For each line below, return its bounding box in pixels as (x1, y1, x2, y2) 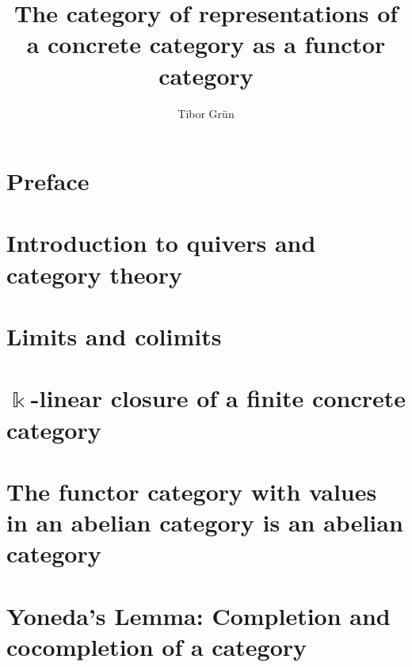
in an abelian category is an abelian (6, 506, 403, 539)
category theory (6, 257, 182, 290)
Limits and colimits (6, 320, 222, 353)
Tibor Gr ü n (177, 105, 235, 121)
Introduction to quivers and (6, 227, 316, 259)
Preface (6, 165, 90, 197)
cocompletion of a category (6, 630, 307, 662)
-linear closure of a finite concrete (30, 382, 406, 414)
